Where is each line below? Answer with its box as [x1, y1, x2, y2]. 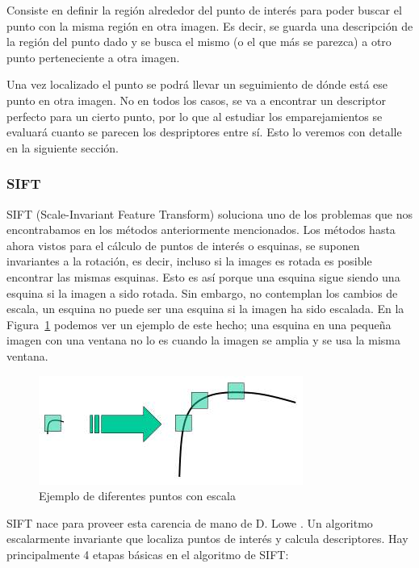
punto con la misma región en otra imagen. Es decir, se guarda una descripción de [6, 17, 413, 34]
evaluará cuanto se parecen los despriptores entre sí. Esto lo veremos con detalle [6, 123, 402, 140]
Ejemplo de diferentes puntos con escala [39, 487, 236, 504]
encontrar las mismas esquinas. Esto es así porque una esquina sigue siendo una [6, 268, 400, 285]
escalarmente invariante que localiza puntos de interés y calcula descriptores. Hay [6, 530, 409, 547]
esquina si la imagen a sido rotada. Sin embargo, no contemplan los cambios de [6, 284, 398, 301]
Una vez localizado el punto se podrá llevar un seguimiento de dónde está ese [6, 76, 388, 93]
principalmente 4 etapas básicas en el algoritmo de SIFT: [6, 545, 289, 562]
